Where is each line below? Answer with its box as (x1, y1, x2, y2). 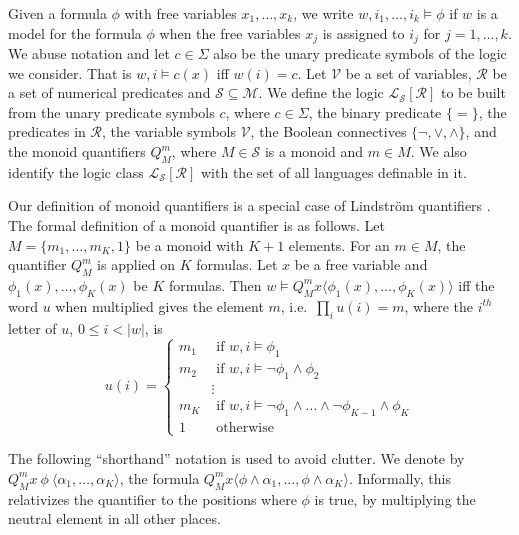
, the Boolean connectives (250, 121, 407, 142)
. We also (410, 141, 467, 162)
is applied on (97, 254, 175, 275)
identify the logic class (8, 161, 144, 182)
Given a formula (8, 3, 107, 23)
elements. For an (288, 234, 390, 255)
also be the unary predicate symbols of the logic (213, 43, 507, 64)
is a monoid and (264, 141, 364, 162)
